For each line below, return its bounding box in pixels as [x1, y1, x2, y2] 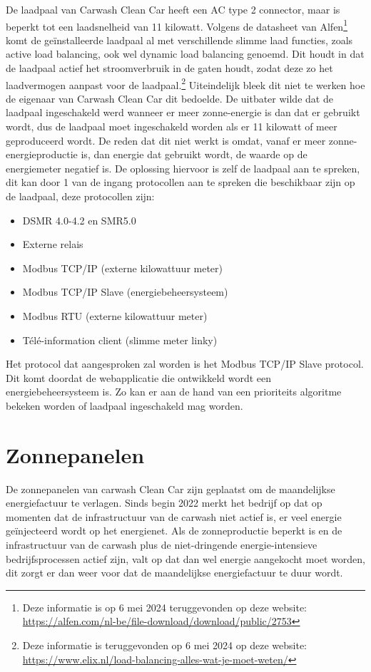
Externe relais [22, 237, 83, 252]
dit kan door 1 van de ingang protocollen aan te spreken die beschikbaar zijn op [6, 175, 355, 190]
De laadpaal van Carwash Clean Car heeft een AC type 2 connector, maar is [6, 2, 340, 16]
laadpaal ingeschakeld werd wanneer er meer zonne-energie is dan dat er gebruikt [6, 105, 360, 120]
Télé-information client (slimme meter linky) [22, 332, 218, 347]
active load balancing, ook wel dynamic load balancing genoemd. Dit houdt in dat [6, 46, 365, 61]
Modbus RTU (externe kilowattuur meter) [22, 309, 208, 323]
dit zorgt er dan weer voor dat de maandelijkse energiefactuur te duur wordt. [6, 565, 343, 580]
